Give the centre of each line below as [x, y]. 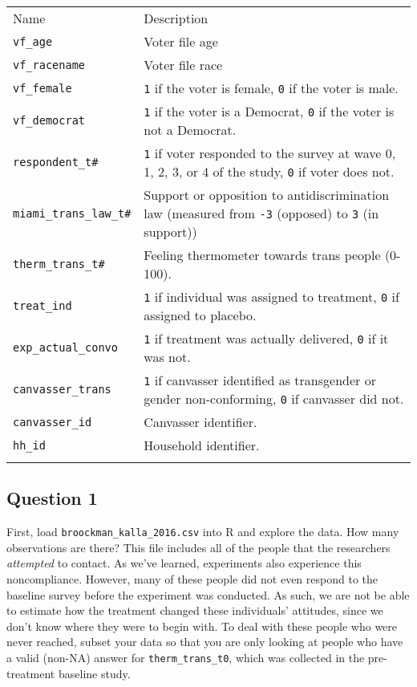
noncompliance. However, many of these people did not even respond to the [192, 579]
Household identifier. [202, 445]
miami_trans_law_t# [72, 213]
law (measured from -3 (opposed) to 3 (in [261, 213]
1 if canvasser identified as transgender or [260, 380]
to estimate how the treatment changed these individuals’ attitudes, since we [195, 610]
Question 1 [52, 498]
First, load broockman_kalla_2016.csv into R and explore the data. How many [203, 532]
